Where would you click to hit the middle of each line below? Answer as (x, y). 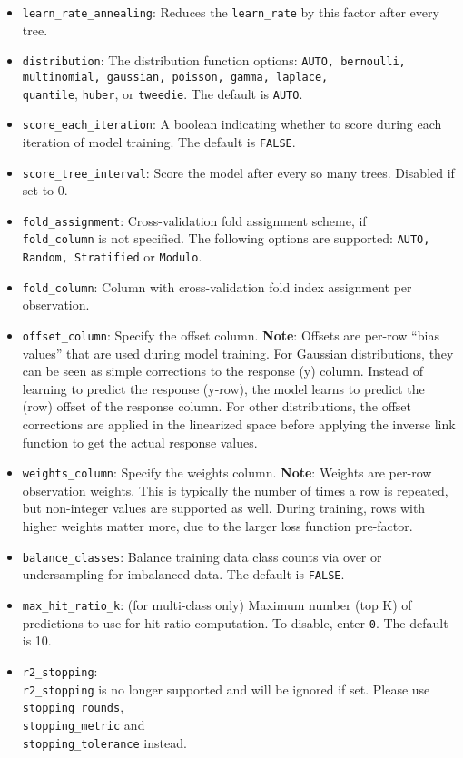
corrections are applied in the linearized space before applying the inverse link (239, 424)
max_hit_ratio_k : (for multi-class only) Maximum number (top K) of (217, 604)
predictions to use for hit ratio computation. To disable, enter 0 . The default (235, 622)
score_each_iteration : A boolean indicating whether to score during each (232, 124)
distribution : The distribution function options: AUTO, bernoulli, (214, 60)
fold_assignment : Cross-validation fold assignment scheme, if (194, 220)
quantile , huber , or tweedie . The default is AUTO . (163, 93)
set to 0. (45, 190)
